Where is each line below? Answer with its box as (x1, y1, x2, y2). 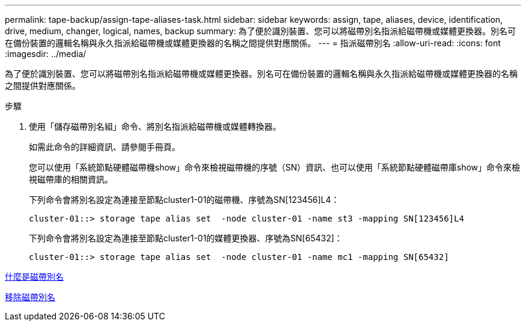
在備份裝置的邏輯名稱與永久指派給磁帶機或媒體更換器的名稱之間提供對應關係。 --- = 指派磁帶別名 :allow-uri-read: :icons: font (5, 38, 501, 48)
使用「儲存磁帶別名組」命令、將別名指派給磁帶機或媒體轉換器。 (29, 121, 281, 131)
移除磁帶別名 (5, 292, 55, 302)
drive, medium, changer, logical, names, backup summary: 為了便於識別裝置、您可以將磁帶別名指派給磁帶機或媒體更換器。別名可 (5, 26, 516, 36)
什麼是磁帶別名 (5, 271, 64, 282)
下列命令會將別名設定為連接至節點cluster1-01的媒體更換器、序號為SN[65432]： (29, 233, 343, 243)
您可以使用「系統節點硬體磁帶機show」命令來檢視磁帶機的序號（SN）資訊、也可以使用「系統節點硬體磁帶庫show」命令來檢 (29, 162, 521, 172)
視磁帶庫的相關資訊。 (29, 174, 113, 184)
